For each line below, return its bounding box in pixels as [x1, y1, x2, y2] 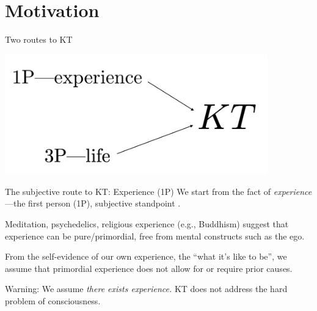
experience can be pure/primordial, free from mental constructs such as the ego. [5, 229, 305, 242]
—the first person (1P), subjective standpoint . [5, 197, 181, 210]
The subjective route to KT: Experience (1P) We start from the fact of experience [5, 185, 312, 197]
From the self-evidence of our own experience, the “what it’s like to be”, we [5, 250, 287, 263]
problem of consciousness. [5, 295, 101, 307]
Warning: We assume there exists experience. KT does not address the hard [5, 282, 288, 295]
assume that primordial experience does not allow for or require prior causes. [5, 262, 293, 274]
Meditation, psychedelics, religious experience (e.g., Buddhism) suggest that [5, 218, 289, 230]
